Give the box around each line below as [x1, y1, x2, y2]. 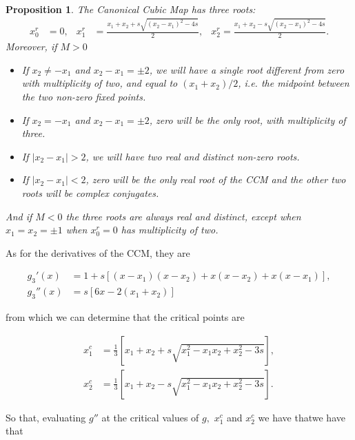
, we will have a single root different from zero [149, 62, 345, 76]
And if [6, 209, 32, 223]
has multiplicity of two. [121, 222, 219, 237]
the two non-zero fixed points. [21, 89, 146, 103]
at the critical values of [101, 410, 199, 424]
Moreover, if [6, 39, 57, 54]
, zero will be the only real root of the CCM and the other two [85, 172, 346, 187]
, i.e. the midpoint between [238, 76, 349, 90]
